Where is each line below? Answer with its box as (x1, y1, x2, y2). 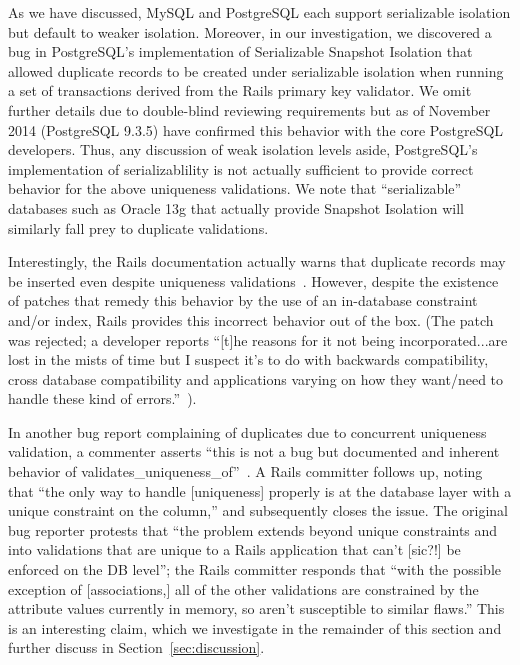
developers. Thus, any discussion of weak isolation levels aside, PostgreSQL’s (8, 139, 478, 160)
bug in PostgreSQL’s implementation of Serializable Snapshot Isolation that (8, 41, 473, 62)
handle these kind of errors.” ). (8, 388, 197, 409)
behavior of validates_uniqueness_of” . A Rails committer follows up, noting (8, 461, 483, 482)
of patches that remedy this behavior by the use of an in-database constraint (8, 290, 478, 311)
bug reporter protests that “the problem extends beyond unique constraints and (8, 519, 498, 540)
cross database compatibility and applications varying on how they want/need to (8, 368, 504, 389)
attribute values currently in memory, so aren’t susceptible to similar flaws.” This (8, 598, 505, 619)
